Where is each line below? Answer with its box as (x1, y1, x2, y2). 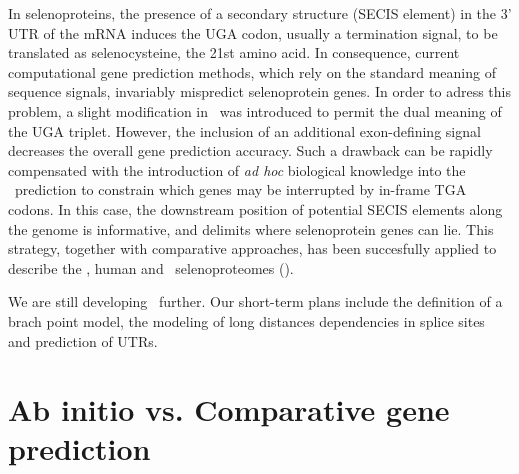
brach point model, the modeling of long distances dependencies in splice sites (8, 310, 485, 331)
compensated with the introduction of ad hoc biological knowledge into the (8, 159, 466, 180)
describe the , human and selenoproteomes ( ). (8, 257, 294, 278)
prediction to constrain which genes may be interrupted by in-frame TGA (14, 179, 467, 200)
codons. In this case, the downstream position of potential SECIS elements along (8, 198, 503, 219)
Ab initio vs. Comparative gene (8, 389, 450, 430)
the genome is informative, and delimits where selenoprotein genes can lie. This (8, 218, 494, 239)
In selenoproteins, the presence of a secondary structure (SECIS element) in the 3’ (8, 3, 512, 23)
